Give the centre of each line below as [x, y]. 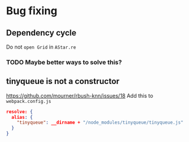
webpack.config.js [29, 101]
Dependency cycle [41, 33]
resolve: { [19, 112]
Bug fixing [32, 11]
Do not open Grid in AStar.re [41, 47]
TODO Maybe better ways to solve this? [64, 62]
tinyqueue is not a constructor [63, 81]
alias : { [22, 117]
